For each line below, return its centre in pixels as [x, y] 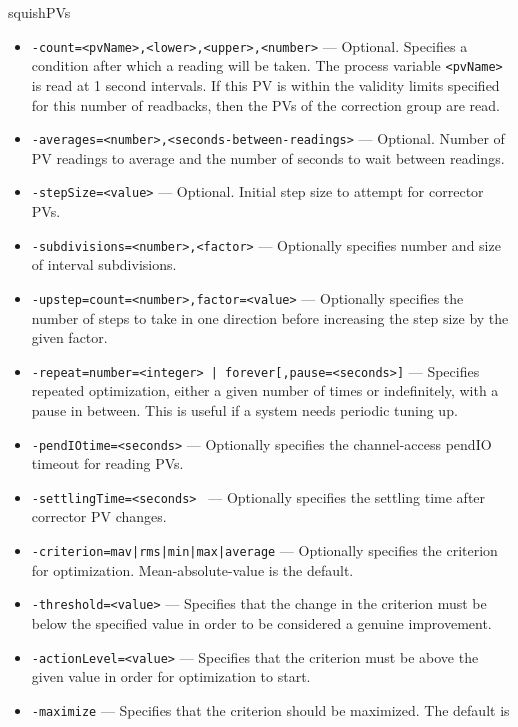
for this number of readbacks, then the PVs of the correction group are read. [265, 104]
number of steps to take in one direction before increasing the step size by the [270, 317]
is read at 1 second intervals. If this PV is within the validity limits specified [265, 84]
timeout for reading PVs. [107, 463]
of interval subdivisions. [104, 264]
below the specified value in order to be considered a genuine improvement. [261, 622]
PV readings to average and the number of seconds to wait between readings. [268, 157]
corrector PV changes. [99, 516]
